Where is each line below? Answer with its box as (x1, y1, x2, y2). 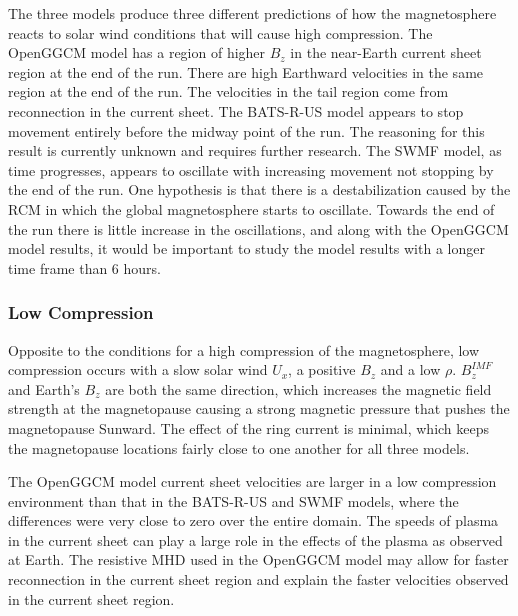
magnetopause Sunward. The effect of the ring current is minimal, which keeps (8, 417, 490, 438)
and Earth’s (8, 378, 80, 399)
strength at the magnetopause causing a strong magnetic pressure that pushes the (8, 398, 510, 419)
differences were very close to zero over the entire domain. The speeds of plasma (8, 510, 499, 531)
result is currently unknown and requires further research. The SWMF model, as (8, 140, 502, 161)
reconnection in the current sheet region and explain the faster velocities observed (8, 569, 509, 590)
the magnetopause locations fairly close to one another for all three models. (8, 437, 470, 458)
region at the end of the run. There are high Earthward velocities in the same (8, 61, 484, 82)
